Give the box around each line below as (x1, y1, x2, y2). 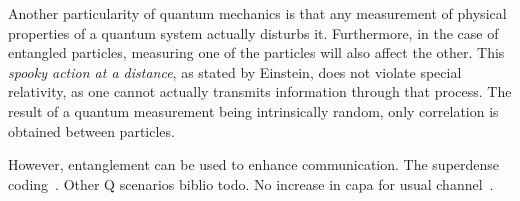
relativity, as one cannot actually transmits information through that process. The (8, 81, 512, 102)
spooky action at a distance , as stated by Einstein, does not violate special (8, 61, 462, 82)
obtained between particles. (8, 120, 175, 141)
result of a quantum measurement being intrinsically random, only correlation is (8, 100, 499, 121)
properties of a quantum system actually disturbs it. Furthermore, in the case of (8, 22, 499, 43)
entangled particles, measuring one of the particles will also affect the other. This (8, 42, 505, 63)
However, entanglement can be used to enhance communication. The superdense (8, 154, 500, 175)
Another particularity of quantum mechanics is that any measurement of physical (8, 3, 507, 23)
